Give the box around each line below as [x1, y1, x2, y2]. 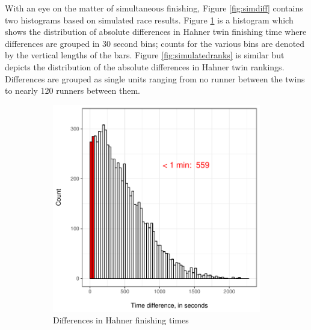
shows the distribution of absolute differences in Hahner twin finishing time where [5, 25, 307, 38]
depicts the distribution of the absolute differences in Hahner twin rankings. [5, 60, 285, 73]
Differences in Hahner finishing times [53, 314, 189, 326]
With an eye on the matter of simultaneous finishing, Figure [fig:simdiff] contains [5, 2, 303, 14]
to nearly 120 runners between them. [5, 84, 140, 97]
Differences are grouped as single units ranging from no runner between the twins [5, 72, 305, 85]
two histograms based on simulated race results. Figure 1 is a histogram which [5, 13, 294, 26]
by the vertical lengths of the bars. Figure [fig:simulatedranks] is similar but [5, 49, 285, 61]
